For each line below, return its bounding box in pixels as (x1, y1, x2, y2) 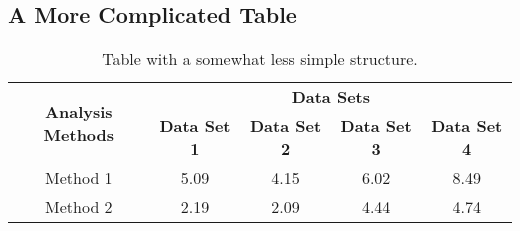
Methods (43, 122, 115, 146)
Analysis (45, 99, 113, 123)
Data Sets (291, 85, 371, 109)
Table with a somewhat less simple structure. (102, 47, 418, 71)
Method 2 (45, 195, 113, 219)
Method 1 (45, 166, 113, 190)
